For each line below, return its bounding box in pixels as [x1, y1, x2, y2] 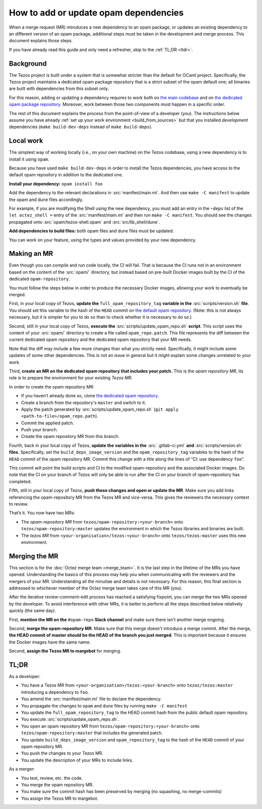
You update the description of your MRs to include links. [21, 757, 133, 763]
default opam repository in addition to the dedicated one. [9, 172, 123, 178]
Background [9, 59, 47, 67]
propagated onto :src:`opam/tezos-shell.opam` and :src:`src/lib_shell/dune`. [9, 219, 160, 225]
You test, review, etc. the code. [21, 775, 83, 781]
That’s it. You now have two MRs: [9, 510, 75, 516]
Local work [9, 136, 43, 145]
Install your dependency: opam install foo [9, 181, 103, 186]
